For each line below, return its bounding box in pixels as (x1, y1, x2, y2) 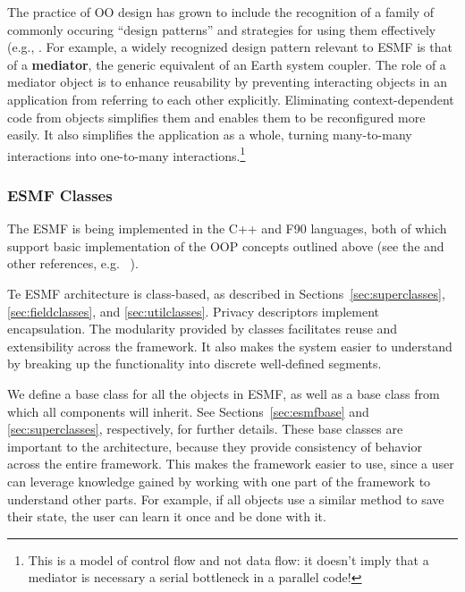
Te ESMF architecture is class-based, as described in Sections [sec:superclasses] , (7, 284, 445, 302)
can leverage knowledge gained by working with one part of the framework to (7, 471, 431, 490)
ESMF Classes (7, 183, 113, 206)
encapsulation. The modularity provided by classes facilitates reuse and (7, 319, 398, 338)
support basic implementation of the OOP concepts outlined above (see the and (7, 236, 444, 255)
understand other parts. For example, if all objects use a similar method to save (7, 489, 444, 508)
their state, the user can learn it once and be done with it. (7, 507, 326, 526)
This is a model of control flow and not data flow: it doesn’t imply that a (28, 550, 429, 569)
